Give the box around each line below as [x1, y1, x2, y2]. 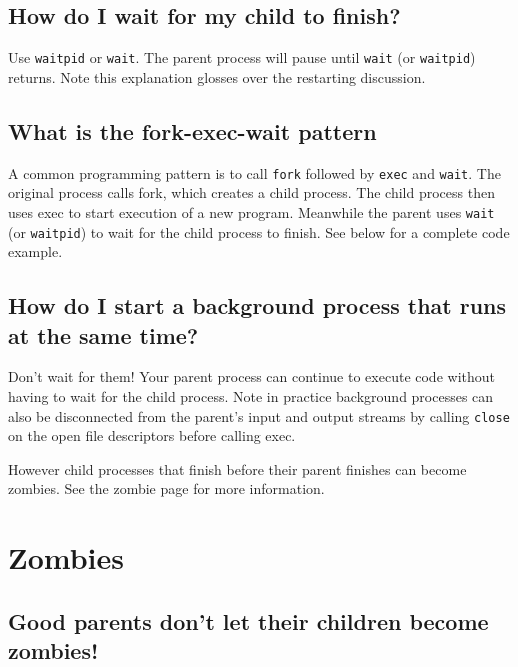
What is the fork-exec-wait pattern [8, 115, 377, 146]
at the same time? [8, 319, 199, 350]
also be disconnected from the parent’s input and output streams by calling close [8, 405, 510, 426]
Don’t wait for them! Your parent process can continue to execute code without [8, 366, 495, 387]
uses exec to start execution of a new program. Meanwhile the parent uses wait [8, 201, 495, 222]
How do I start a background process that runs [8, 290, 507, 321]
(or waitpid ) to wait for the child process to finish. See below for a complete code [8, 221, 510, 242]
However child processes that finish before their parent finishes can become [8, 458, 467, 479]
